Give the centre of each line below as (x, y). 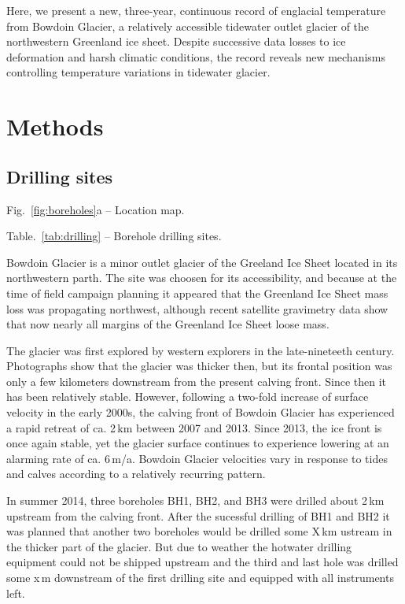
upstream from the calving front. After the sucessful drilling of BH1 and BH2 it (198, 515)
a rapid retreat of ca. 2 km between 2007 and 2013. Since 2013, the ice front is (194, 427)
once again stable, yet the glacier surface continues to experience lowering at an (198, 443)
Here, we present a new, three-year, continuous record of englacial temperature (196, 10)
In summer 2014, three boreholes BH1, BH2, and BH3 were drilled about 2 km (195, 500)
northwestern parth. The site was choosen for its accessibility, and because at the (202, 278)
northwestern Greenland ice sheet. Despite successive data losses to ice (176, 41)
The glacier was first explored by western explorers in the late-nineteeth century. (201, 350)
